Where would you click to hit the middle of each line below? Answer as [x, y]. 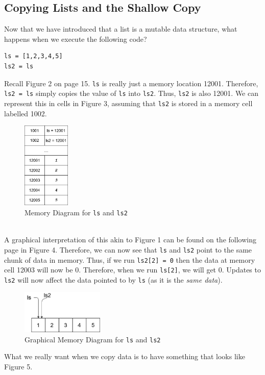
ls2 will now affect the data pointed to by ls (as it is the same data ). [113, 279]
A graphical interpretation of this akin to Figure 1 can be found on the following [130, 240]
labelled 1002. [26, 113]
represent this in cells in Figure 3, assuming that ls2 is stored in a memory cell [128, 103]
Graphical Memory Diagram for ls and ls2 [93, 339]
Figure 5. [18, 366]
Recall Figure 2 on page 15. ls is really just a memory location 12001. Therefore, [131, 83]
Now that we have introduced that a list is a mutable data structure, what [121, 29]
